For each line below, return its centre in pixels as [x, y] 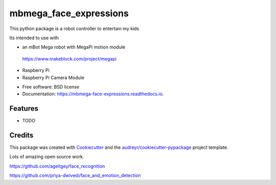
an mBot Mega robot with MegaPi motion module [74, 47]
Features [24, 109]
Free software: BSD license [51, 87]
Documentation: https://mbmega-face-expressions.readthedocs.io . [93, 94]
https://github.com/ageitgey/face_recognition [57, 166]
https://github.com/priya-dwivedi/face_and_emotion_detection [75, 175]
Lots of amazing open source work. [47, 157]
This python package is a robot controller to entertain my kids [74, 29]
